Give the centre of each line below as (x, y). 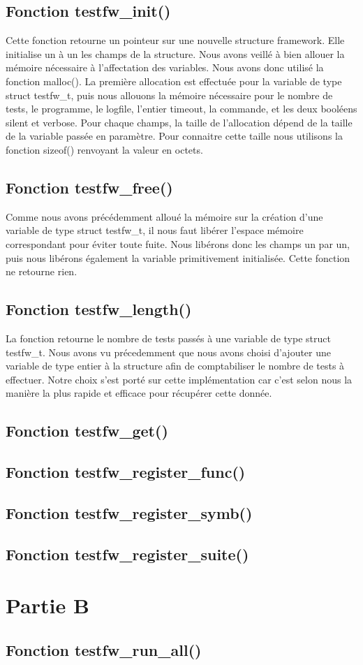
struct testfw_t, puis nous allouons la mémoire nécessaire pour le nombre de (169, 95)
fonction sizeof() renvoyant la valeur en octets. (104, 149)
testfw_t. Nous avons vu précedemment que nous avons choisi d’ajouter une (169, 352)
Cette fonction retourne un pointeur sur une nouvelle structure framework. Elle (175, 40)
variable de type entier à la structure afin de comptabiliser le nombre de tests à (175, 366)
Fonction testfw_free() (89, 187)
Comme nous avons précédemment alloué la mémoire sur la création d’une (164, 216)
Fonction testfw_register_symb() (129, 512)
